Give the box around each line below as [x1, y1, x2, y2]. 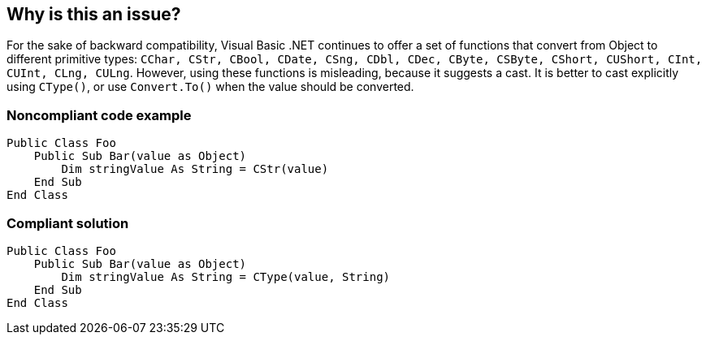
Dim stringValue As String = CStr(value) [61, 162, 329, 176]
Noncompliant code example [6, 106, 192, 123]
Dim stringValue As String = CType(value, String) [61, 270, 391, 283]
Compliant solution [6, 214, 129, 231]
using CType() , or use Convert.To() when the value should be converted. [6, 80, 414, 94]
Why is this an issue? [6, 4, 181, 24]
